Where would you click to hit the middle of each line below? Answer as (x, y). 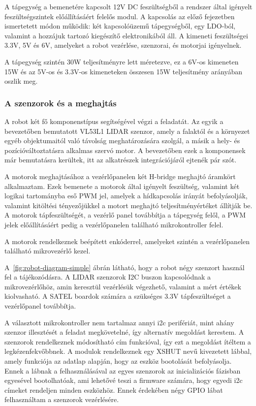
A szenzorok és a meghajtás (61, 103)
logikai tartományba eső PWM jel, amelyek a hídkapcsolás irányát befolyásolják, (126, 196)
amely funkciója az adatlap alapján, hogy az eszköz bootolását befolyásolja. (118, 361)
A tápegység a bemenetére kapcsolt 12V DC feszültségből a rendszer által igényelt (128, 6)
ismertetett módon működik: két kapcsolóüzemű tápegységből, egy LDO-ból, (120, 26)
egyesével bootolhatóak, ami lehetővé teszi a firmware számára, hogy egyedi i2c (124, 380)
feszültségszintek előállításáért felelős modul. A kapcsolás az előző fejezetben (120, 16)
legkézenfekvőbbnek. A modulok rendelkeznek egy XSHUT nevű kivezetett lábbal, (128, 351)
